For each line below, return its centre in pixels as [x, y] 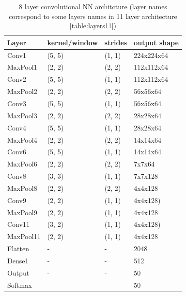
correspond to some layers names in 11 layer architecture [93, 16]
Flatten [18, 249]
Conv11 [18, 224]
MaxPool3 [22, 115]
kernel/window [72, 42]
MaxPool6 [22, 164]
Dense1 [18, 260]
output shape [156, 42]
